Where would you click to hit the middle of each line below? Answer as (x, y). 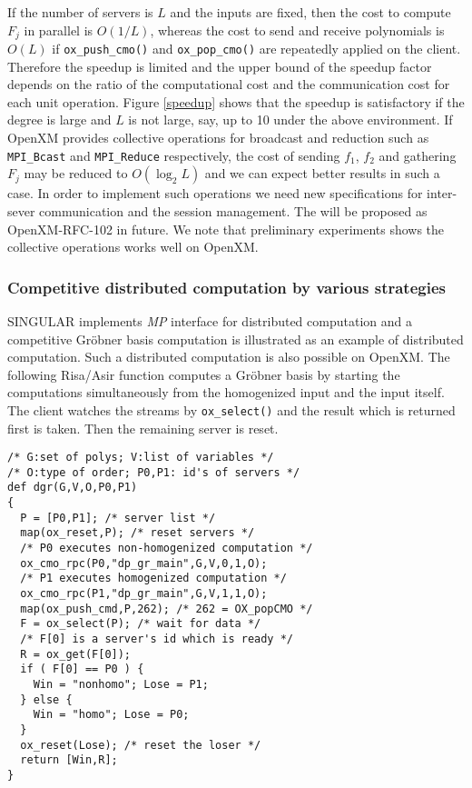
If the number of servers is (80, 12)
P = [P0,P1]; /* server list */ (118, 518)
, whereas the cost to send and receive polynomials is (297, 30)
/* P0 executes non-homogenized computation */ (167, 549)
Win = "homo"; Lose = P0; (111, 715)
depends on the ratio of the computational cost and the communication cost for (229, 84)
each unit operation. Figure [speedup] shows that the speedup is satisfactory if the (236, 101)
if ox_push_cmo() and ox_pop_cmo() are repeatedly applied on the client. (256, 49)
